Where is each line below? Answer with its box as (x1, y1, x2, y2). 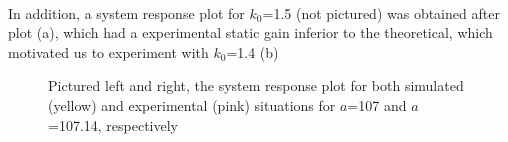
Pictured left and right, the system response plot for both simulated (48, 75, 464, 96)
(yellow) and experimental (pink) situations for (48, 94, 336, 115)
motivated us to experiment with (8, 41, 209, 62)
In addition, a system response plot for (8, 2, 245, 23)
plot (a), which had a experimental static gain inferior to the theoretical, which (8, 22, 493, 43)
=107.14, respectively (48, 114, 179, 135)
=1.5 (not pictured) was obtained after (262, 2, 500, 23)
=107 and (347, 94, 407, 115)
